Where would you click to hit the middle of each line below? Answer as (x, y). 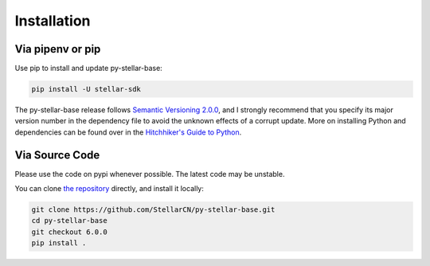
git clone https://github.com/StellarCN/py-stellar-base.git (153, 210)
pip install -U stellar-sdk (86, 89)
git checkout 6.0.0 (69, 232)
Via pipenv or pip (58, 49)
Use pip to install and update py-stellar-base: (88, 68)
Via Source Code (57, 155)
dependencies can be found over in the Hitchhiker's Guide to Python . (128, 132)
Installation (53, 21)
